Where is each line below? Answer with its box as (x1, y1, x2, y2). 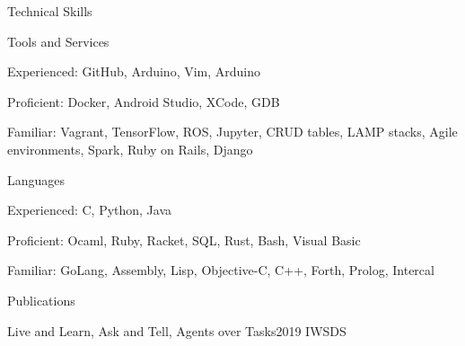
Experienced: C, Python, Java (7, 200, 172, 219)
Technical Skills (7, 2, 92, 20)
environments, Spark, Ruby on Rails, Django (7, 139, 253, 158)
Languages (7, 170, 66, 189)
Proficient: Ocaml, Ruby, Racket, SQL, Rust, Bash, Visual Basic (7, 230, 361, 249)
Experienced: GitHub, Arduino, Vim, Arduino (7, 62, 261, 81)
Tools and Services (7, 31, 110, 50)
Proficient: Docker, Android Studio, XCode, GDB (7, 92, 280, 111)
